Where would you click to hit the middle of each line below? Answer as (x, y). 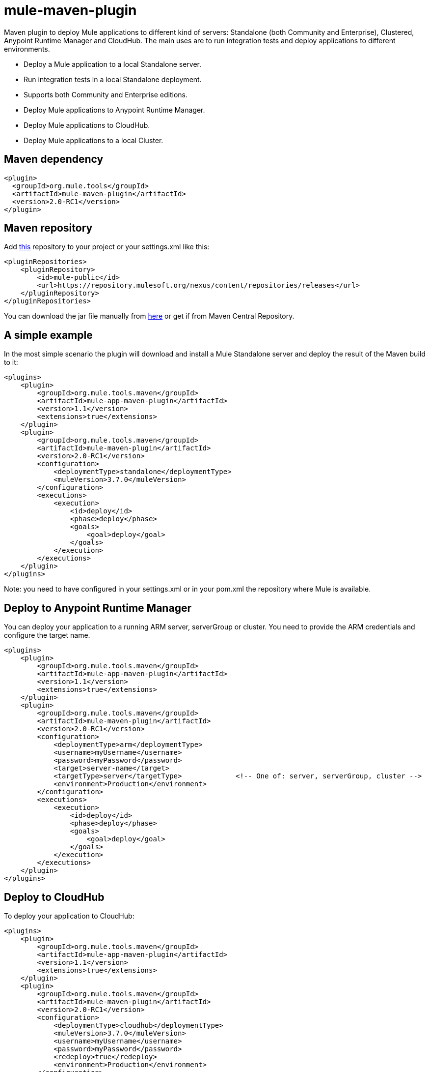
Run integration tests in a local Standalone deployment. (113, 79)
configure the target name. (47, 635)
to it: (11, 362)
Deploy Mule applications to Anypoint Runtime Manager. (114, 110)
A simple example (48, 335)
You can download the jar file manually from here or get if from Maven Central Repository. (149, 316)
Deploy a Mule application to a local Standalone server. (112, 64)
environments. (27, 49)
